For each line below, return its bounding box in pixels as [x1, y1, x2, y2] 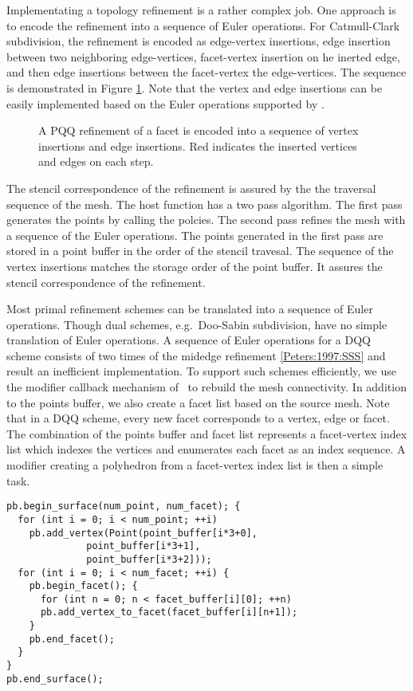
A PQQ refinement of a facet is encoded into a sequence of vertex [38, 122, 359, 139]
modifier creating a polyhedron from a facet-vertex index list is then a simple [6, 457, 383, 473]
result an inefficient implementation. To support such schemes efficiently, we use [6, 363, 396, 379]
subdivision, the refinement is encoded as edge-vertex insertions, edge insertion [6, 33, 391, 49]
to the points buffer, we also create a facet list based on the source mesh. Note [6, 394, 390, 410]
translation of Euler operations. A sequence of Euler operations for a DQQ [6, 332, 371, 348]
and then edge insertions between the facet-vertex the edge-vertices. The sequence [6, 64, 407, 80]
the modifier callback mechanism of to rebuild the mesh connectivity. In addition [6, 379, 407, 395]
